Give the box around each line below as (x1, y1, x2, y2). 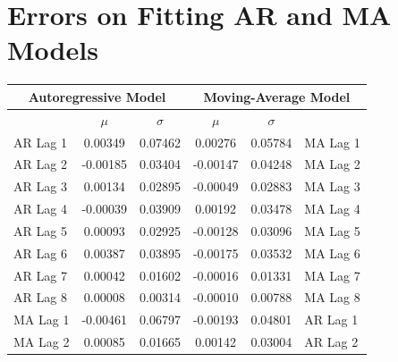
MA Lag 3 (304, 177, 360, 196)
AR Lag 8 (13, 288, 67, 307)
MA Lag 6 (304, 243, 360, 262)
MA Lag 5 (304, 221, 360, 240)
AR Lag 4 (13, 199, 67, 218)
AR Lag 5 (13, 221, 67, 240)
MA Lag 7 (304, 265, 360, 284)
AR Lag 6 (13, 243, 67, 262)
